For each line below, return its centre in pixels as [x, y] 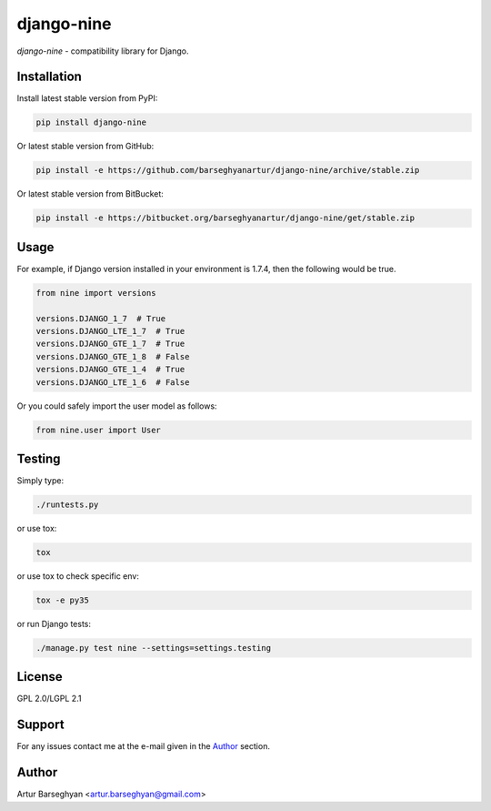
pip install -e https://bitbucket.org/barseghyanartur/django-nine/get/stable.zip [225, 218]
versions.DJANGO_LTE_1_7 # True [110, 331]
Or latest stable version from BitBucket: [90, 194]
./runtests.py [67, 505]
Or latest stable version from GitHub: [85, 147]
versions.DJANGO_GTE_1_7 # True [110, 344]
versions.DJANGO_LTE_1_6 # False [113, 382]
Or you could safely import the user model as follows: [117, 406]
